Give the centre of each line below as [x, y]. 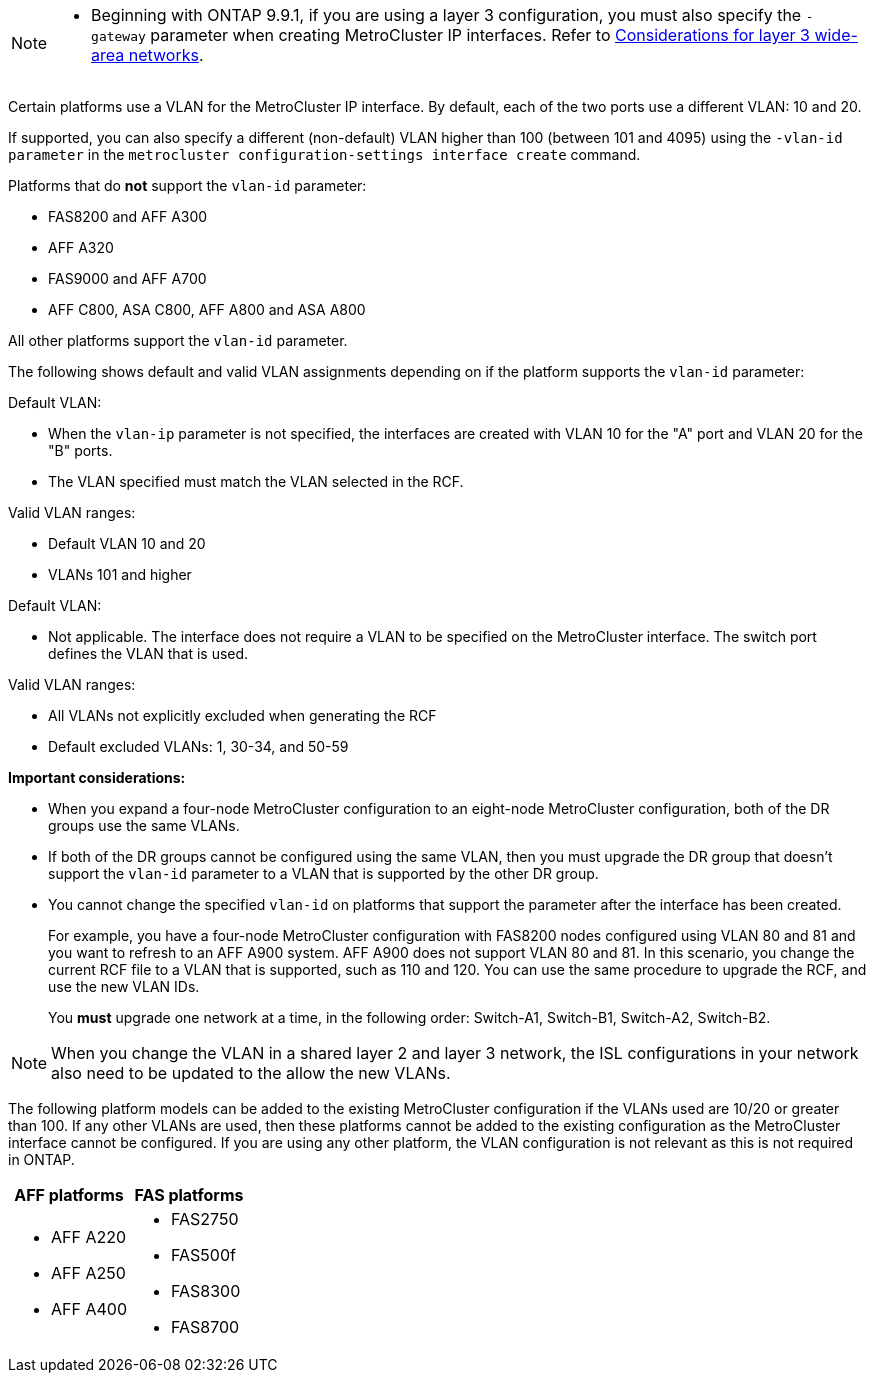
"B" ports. [80, 450]
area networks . [147, 55]
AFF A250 [88, 1273]
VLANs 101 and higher [120, 574]
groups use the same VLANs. [144, 825]
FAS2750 [205, 1219]
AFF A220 [89, 1237]
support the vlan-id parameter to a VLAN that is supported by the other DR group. [323, 873]
